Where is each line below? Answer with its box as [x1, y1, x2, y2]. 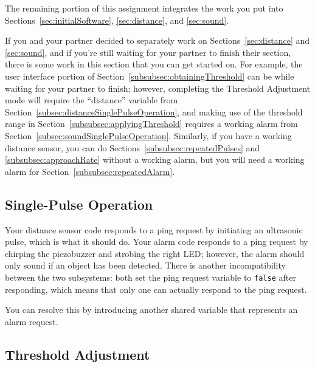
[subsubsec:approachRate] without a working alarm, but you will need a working [5, 153, 305, 166]
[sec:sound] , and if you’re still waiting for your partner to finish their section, [5, 46, 291, 58]
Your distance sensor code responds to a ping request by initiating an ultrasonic [5, 223, 303, 236]
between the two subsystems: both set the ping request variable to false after [5, 270, 296, 283]
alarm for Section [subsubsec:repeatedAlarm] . [5, 165, 175, 177]
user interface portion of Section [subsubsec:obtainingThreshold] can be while [5, 69, 294, 82]
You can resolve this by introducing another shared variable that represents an [5, 303, 298, 316]
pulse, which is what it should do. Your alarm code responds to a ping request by [5, 235, 308, 248]
